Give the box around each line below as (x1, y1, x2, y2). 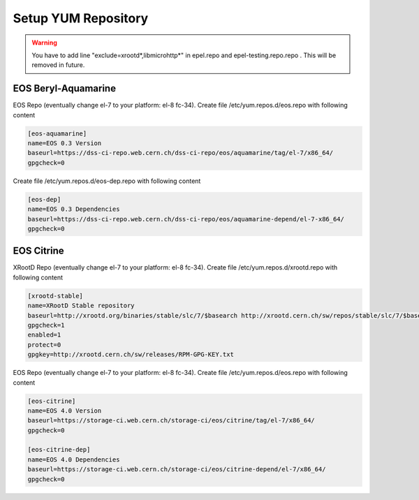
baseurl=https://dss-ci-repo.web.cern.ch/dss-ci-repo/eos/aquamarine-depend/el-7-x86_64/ (27, 215, 345, 223)
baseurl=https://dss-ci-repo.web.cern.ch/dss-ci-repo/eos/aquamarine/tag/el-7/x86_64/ (27, 149, 334, 157)
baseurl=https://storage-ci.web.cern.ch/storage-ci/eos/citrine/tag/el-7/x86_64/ (27, 416, 316, 425)
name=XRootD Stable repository (27, 302, 135, 310)
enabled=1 (27, 331, 61, 339)
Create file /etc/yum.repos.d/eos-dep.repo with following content (13, 177, 201, 185)
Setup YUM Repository (13, 10, 149, 26)
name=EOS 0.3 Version (27, 140, 102, 147)
